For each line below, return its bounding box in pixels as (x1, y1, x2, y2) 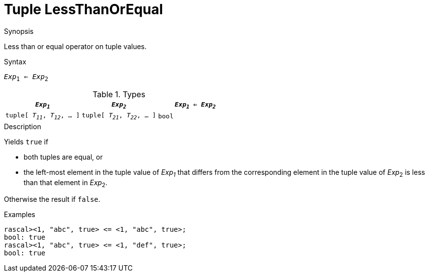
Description (4, 122, 41, 131)
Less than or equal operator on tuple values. (4, 42, 147, 51)
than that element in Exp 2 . (24, 178, 108, 189)
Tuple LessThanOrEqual (4, 1, 163, 18)
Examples (4, 210, 35, 219)
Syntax (4, 57, 27, 66)
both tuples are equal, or (24, 152, 103, 161)
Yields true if (4, 137, 49, 146)
